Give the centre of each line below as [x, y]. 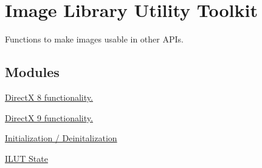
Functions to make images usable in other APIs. [94, 39]
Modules [32, 72]
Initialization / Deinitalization [61, 138]
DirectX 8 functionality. [49, 97]
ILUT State [26, 158]
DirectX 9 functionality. [49, 117]
